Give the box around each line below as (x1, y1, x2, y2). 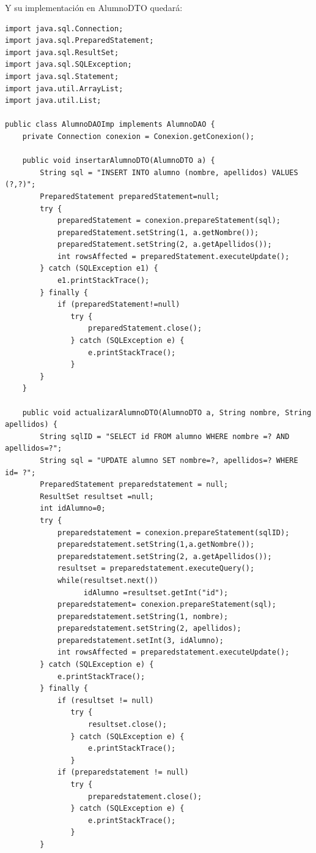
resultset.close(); (88, 720, 167, 729)
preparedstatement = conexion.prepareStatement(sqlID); (57, 528, 290, 537)
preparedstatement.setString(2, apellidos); (57, 624, 241, 633)
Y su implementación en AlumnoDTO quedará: (5, 1, 183, 13)
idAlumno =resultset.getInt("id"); (83, 588, 229, 597)
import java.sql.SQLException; (5, 60, 132, 69)
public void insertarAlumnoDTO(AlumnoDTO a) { (22, 156, 215, 165)
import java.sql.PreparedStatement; (5, 36, 154, 45)
